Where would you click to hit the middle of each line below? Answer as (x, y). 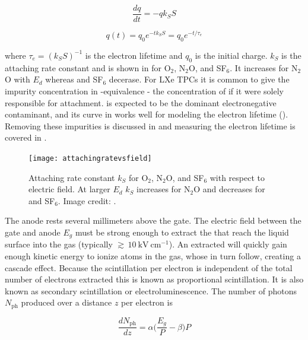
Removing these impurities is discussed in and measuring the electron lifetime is (150, 125)
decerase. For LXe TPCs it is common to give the (199, 79)
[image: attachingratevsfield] (90, 158)
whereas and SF (74, 79)
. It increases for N (264, 67)
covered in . (26, 137)
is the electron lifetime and (134, 55)
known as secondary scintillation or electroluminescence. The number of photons (151, 290)
